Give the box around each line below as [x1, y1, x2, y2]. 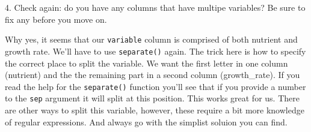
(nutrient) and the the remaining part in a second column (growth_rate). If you [5, 68, 300, 81]
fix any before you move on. [5, 13, 107, 25]
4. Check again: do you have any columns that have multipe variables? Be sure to [5, 1, 306, 13]
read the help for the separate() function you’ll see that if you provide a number [5, 80, 306, 92]
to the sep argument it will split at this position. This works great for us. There [5, 92, 300, 104]
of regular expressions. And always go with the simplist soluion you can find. [5, 115, 288, 128]
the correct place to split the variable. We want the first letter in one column [5, 56, 288, 69]
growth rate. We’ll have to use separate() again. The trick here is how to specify [5, 44, 306, 57]
